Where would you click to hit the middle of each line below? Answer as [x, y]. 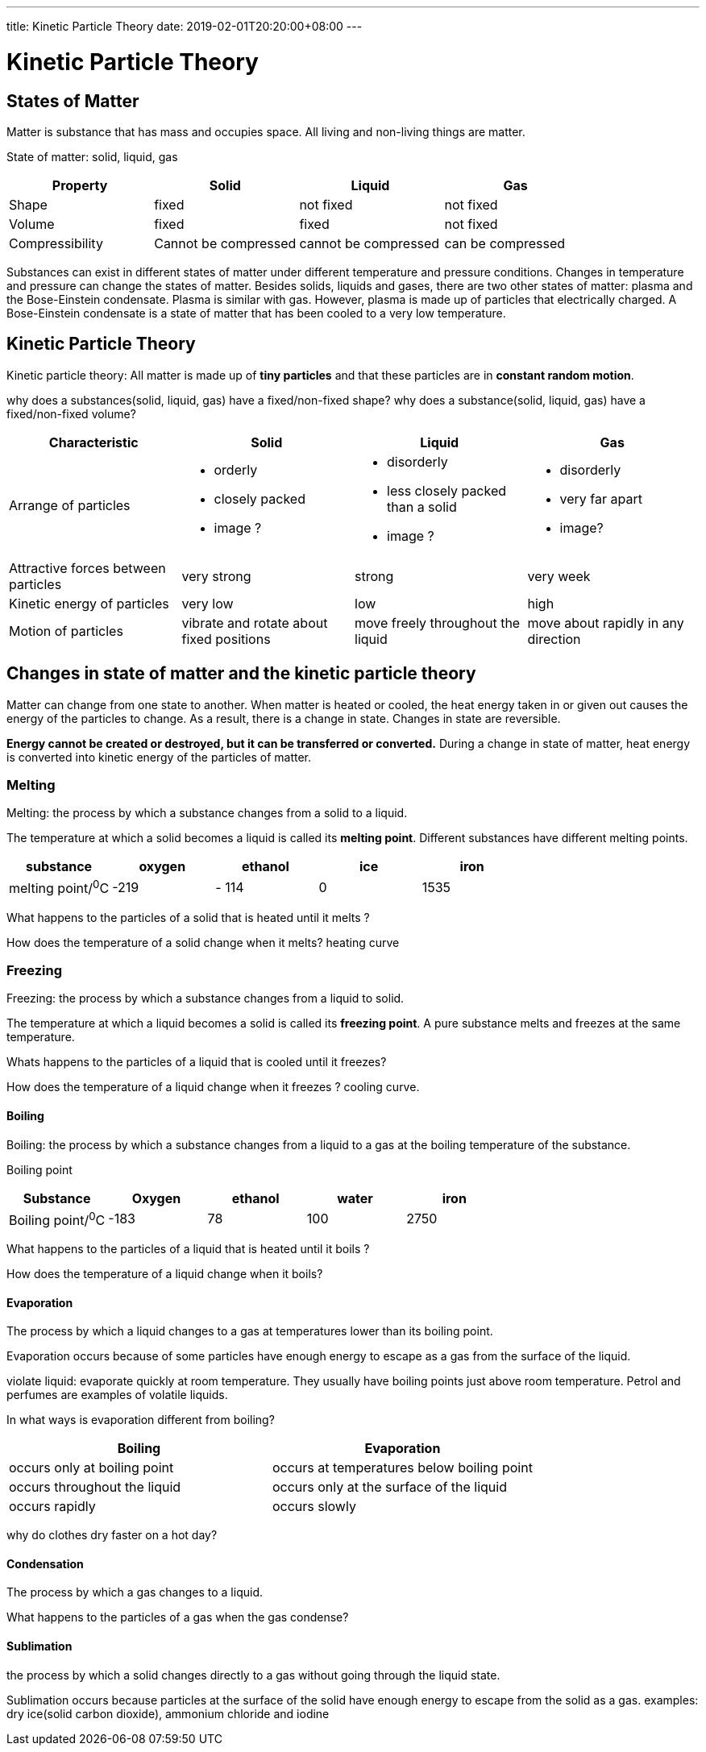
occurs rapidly [52, 1507]
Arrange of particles [70, 505]
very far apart [601, 498]
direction [554, 639]
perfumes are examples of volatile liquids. [117, 1395]
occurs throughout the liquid [95, 1487]
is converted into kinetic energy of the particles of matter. [159, 757]
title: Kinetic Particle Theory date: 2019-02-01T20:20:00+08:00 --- [185, 26]
